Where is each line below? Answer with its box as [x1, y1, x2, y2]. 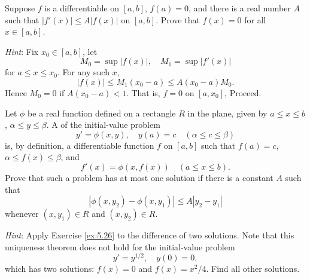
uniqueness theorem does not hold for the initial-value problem [5, 240, 235, 253]
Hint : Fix [5, 45, 39, 57]
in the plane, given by [187, 106, 268, 119]
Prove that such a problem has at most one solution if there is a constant [5, 171, 273, 183]
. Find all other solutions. [206, 262, 300, 275]
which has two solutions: [5, 262, 95, 275]
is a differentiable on [44, 2, 120, 14]
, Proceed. [224, 86, 262, 99]
